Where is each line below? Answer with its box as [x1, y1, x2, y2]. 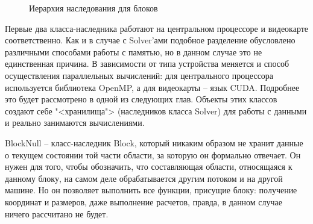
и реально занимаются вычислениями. [5, 116, 145, 129]
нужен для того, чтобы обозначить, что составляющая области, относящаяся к [5, 160, 292, 173]
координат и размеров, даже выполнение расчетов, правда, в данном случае [5, 195, 283, 208]
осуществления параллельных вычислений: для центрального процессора [5, 69, 274, 81]
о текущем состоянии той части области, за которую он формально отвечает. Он [5, 148, 301, 161]
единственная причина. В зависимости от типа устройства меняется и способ [5, 57, 289, 70]
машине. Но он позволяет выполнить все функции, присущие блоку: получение [5, 184, 297, 196]
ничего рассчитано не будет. [5, 207, 109, 220]
